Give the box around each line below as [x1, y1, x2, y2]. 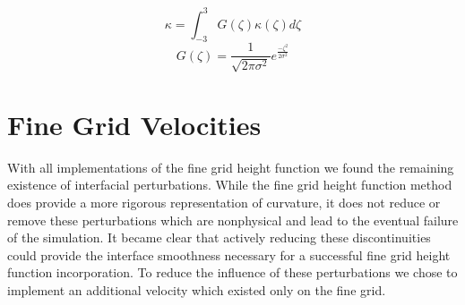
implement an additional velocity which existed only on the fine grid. [7, 281, 386, 300]
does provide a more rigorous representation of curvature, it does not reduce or [7, 193, 441, 212]
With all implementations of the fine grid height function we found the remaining [7, 157, 454, 176]
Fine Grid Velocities [7, 106, 262, 142]
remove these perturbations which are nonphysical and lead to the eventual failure [7, 210, 459, 229]
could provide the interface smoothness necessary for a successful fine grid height [7, 245, 451, 264]
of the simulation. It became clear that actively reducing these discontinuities [7, 228, 431, 247]
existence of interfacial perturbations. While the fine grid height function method [7, 175, 452, 194]
